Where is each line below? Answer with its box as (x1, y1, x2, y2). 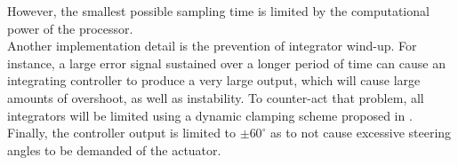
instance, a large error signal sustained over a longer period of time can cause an (7, 53, 446, 72)
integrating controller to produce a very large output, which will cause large (7, 71, 421, 90)
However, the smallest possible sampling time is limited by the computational (7, 2, 430, 20)
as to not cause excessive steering (270, 123, 452, 142)
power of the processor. (7, 19, 133, 37)
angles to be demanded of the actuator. (7, 140, 221, 159)
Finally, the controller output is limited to (7, 123, 237, 142)
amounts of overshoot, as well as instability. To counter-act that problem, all (7, 88, 424, 106)
